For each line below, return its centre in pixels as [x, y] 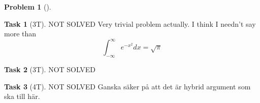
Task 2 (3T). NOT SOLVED [50, 69]
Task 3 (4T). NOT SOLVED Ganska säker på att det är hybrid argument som [127, 86]
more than [20, 34]
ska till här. [22, 96]
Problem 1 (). [28, 7]
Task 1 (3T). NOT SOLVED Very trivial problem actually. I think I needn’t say [130, 23]
